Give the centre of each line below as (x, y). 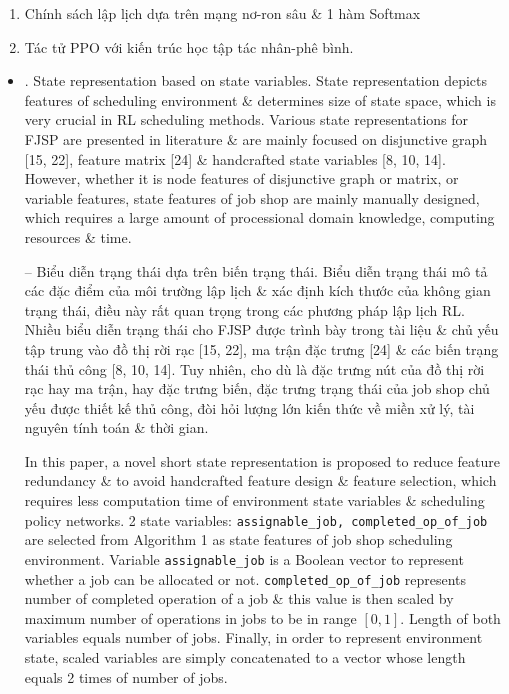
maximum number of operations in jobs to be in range (190, 617)
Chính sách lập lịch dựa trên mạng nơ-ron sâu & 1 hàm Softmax (222, 13)
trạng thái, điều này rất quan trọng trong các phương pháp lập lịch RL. (244, 309)
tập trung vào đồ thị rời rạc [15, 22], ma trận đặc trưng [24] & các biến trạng (261, 348)
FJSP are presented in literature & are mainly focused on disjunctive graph (256, 138)
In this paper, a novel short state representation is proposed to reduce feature (262, 460)
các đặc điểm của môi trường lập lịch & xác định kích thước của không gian (257, 290)
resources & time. (78, 236)
